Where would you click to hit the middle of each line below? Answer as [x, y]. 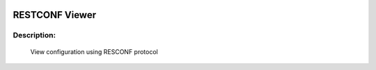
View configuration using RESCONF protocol [94, 51]
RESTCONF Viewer [55, 15]
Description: [34, 35]
